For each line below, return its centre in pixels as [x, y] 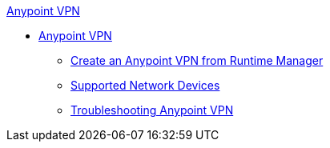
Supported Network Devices [145, 85]
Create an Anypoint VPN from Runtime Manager [197, 60]
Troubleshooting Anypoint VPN [152, 110]
